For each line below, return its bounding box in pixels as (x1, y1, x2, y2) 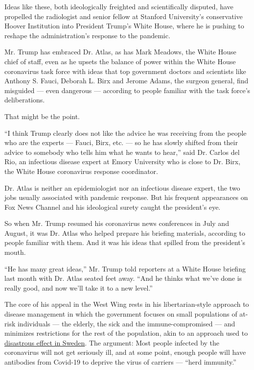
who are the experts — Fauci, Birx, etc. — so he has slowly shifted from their (4, 137, 238, 148)
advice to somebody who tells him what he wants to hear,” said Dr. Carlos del (4, 147, 240, 157)
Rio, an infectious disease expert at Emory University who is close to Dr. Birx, (4, 156, 241, 167)
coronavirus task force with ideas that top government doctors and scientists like (4, 66, 246, 76)
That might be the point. (4, 111, 80, 121)
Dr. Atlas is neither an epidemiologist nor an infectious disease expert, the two (4, 182, 240, 193)
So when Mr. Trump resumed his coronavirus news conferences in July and (4, 218, 229, 228)
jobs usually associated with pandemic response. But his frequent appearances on (4, 192, 248, 202)
